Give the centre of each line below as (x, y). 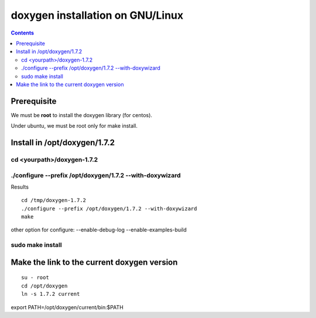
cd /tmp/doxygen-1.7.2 (54, 200)
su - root (35, 278)
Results (20, 187)
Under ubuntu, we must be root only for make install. (74, 126)
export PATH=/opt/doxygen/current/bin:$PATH (67, 307)
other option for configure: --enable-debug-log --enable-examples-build (99, 230)
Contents (23, 33)
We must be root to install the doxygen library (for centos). (81, 115)
